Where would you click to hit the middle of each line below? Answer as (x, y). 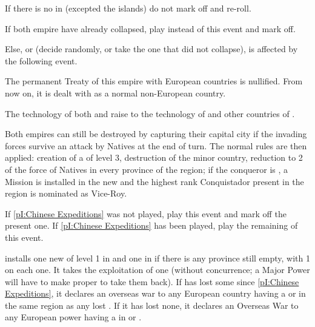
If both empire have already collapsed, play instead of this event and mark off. (150, 28)
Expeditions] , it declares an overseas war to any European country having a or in (155, 293)
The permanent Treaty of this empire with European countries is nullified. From (154, 81)
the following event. (41, 60)
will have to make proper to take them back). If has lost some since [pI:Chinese (152, 281)
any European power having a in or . (73, 317)
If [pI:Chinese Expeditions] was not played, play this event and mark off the (146, 213)
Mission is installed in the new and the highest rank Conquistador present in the (154, 181)
